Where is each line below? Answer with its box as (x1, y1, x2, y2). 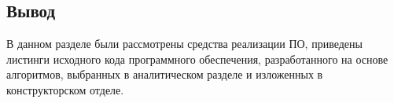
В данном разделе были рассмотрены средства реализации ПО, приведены (6, 35, 363, 52)
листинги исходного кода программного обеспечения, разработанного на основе (6, 50, 388, 67)
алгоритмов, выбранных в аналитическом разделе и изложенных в (6, 66, 323, 83)
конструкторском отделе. (6, 81, 124, 97)
